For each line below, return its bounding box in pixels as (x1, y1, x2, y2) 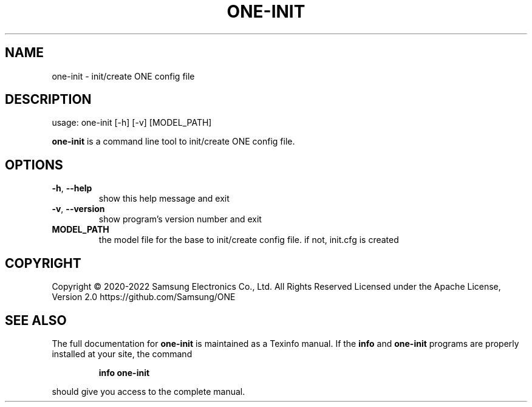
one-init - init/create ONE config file (52, 70, 195, 81)
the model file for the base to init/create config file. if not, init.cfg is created (98, 234, 399, 245)
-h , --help (52, 183, 92, 194)
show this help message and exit (98, 193, 230, 204)
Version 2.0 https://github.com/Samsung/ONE (52, 292, 236, 303)
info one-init (98, 367, 150, 378)
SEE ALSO (5, 312, 67, 328)
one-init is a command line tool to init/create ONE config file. (52, 136, 295, 147)
